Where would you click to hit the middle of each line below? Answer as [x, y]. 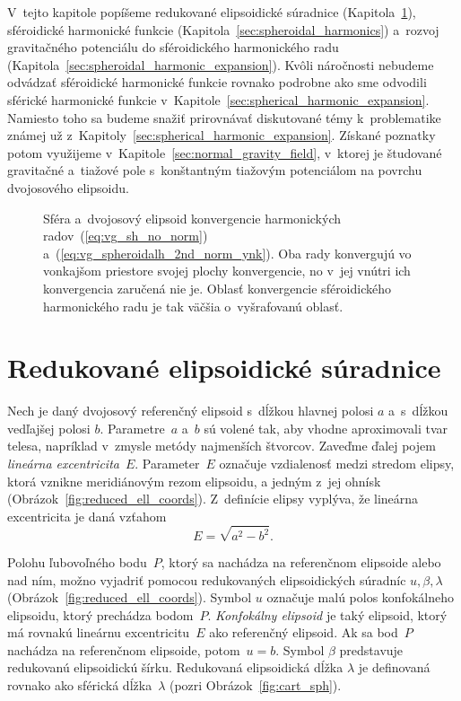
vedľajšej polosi [49, 428]
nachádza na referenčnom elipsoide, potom [124, 649]
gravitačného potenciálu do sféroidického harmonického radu [173, 47]
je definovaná [394, 667]
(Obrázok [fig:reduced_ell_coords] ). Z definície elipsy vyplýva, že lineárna [213, 499]
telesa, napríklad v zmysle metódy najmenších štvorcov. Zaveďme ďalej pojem [222, 446]
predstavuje [371, 649]
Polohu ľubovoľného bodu [77, 561]
